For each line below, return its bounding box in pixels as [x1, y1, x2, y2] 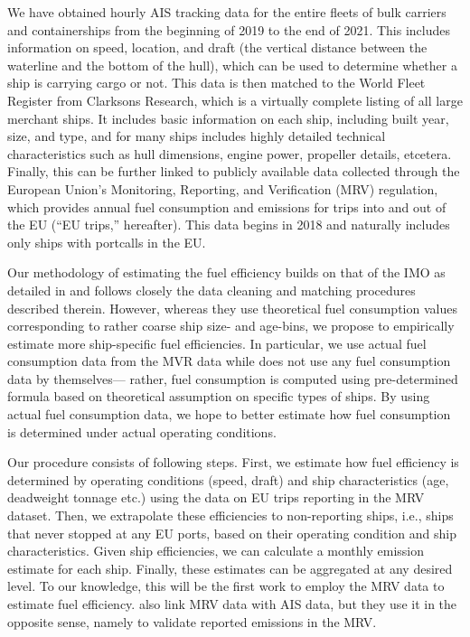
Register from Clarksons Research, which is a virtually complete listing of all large [7, 90, 463, 109]
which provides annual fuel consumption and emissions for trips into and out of [7, 197, 446, 216]
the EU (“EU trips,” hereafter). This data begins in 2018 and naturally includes [7, 215, 450, 234]
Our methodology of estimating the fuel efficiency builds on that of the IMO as [7, 263, 446, 282]
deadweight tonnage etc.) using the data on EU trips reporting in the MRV [7, 488, 425, 507]
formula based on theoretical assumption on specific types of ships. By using [7, 387, 430, 406]
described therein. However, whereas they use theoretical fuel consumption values [7, 298, 457, 317]
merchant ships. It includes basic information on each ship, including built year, [7, 108, 449, 127]
